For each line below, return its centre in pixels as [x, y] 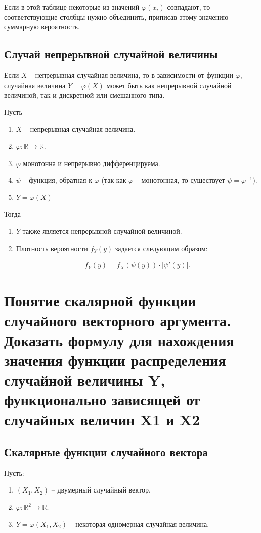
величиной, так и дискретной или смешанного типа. [84, 95]
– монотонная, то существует [180, 180]
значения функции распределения [115, 360]
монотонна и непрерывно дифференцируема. [92, 163]
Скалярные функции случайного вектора [106, 452]
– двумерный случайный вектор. [101, 490]
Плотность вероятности [52, 248]
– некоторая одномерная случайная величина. [139, 524]
